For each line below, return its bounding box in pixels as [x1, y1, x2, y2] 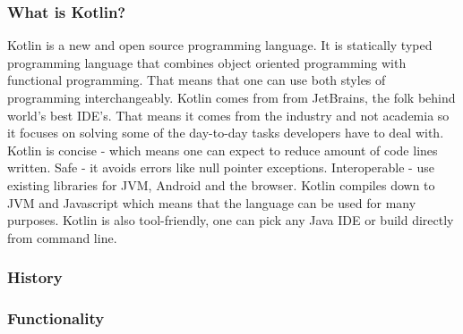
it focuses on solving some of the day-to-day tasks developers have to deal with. [7, 123, 444, 142]
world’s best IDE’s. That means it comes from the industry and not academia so [7, 105, 450, 124]
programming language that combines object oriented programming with [7, 53, 407, 71]
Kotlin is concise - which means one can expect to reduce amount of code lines [7, 140, 438, 159]
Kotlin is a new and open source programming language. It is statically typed [7, 36, 433, 54]
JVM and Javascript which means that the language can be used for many [7, 193, 416, 212]
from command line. [7, 228, 117, 246]
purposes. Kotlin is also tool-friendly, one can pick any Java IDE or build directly [7, 211, 454, 230]
